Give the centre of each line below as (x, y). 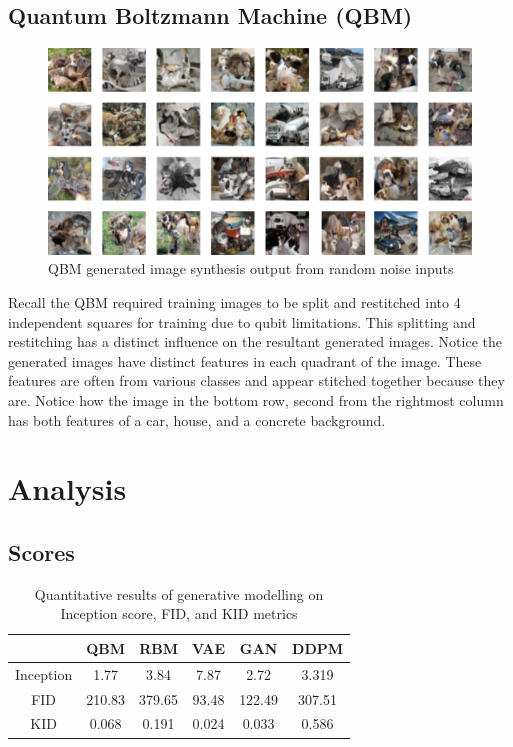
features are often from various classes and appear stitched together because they (256, 380)
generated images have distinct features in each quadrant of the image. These (245, 360)
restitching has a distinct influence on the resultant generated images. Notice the (255, 341)
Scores (41, 551)
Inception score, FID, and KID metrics (179, 613)
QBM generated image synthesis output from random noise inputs (251, 268)
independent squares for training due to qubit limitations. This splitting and (242, 321)
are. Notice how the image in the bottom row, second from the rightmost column (256, 399)
